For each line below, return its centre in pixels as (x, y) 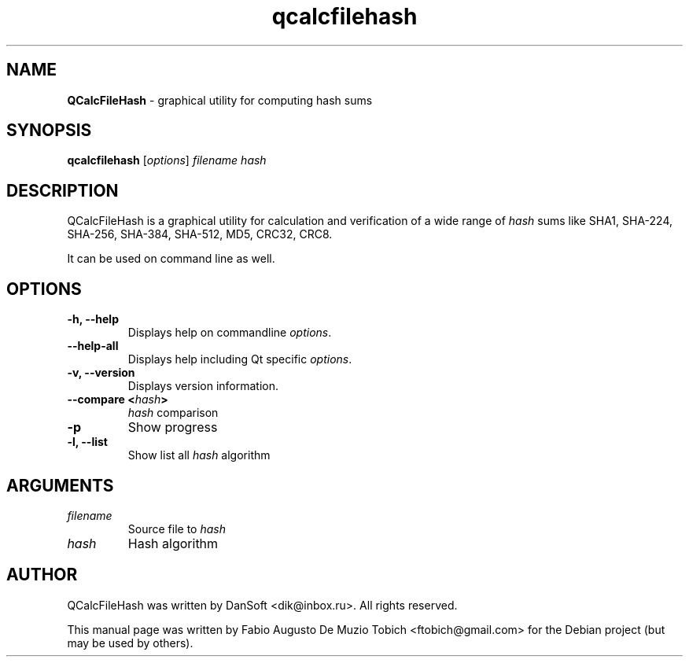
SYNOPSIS (49, 131)
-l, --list (87, 442)
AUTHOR (42, 575)
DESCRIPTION (63, 190)
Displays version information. (203, 386)
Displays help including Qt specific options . (240, 359)
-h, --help (93, 319)
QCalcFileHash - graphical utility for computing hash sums (220, 100)
